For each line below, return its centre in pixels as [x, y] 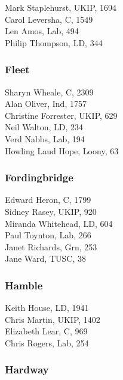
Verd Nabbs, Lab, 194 [45, 138]
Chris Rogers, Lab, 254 [47, 342]
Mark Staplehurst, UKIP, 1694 [61, 7]
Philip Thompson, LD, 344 [54, 42]
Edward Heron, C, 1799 [48, 200]
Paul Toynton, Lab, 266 [48, 235]
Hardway [27, 369]
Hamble [24, 285]
